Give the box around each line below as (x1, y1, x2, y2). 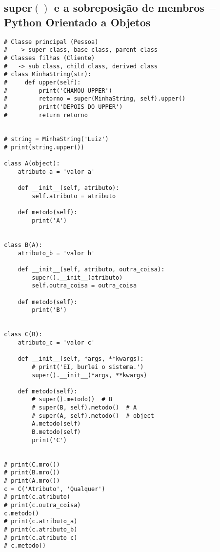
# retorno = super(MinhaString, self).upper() (4, 95, 186, 102)
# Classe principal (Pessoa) (4, 38, 99, 45)
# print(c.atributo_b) (4, 526, 78, 533)
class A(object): (4, 160, 60, 167)
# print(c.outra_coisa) (4, 502, 81, 509)
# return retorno (4, 111, 88, 119)
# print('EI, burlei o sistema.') (32, 363, 144, 370)
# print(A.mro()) (4, 477, 60, 485)
